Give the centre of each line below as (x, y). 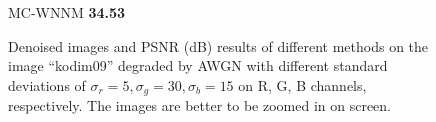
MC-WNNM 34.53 (67, 12)
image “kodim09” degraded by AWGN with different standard (198, 65)
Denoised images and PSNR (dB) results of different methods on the (218, 45)
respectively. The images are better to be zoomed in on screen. (199, 105)
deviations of (47, 84)
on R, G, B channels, (302, 84)
